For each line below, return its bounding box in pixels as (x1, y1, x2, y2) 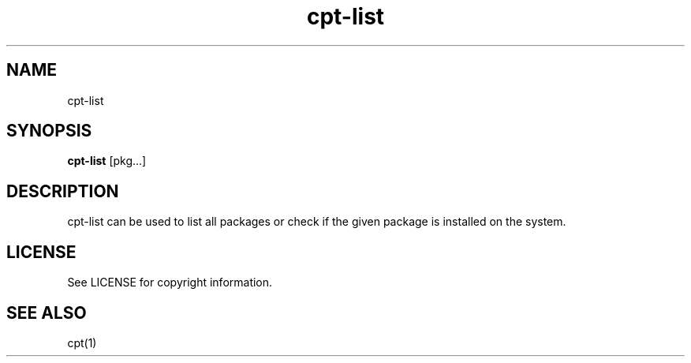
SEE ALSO (6, 302, 87, 323)
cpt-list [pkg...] (67, 154, 147, 168)
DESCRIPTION (6, 181, 119, 201)
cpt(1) (67, 335, 97, 350)
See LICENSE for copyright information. (67, 275, 273, 290)
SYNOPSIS (6, 121, 92, 141)
